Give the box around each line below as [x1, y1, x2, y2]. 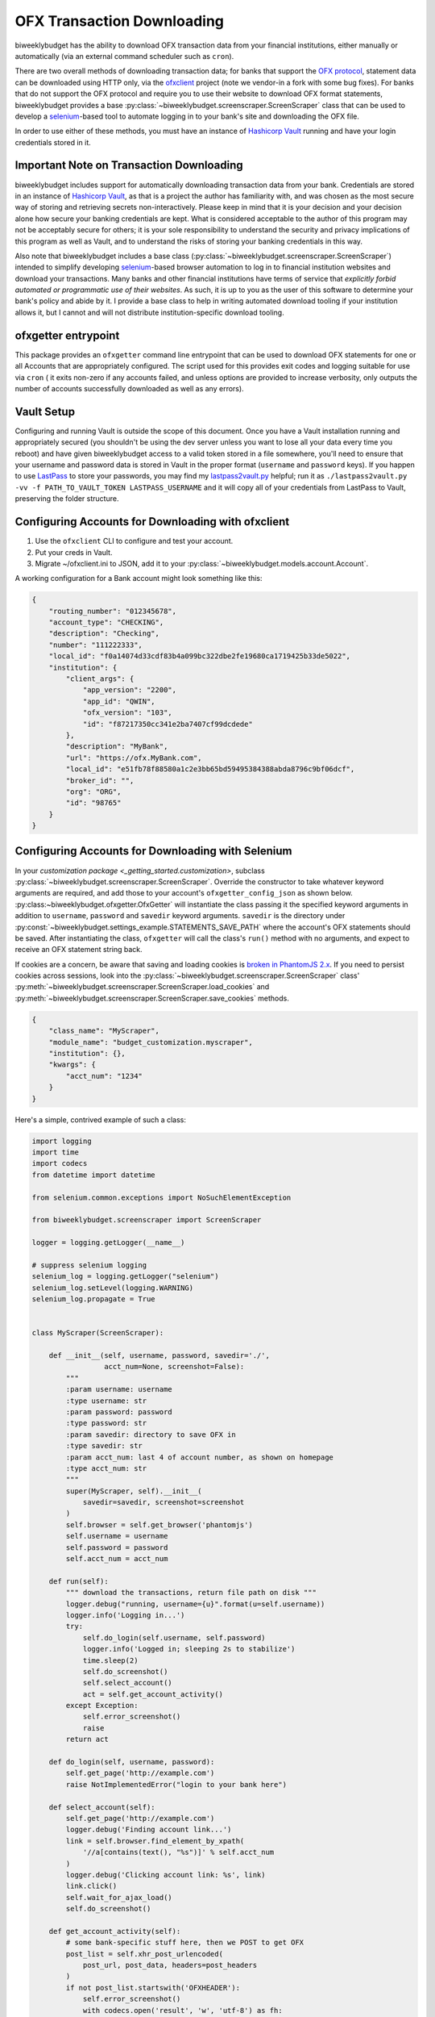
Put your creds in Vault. [35, 547, 113, 557]
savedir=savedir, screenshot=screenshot [82, 1497, 245, 1507]
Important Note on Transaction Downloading [14, 158, 243, 173]
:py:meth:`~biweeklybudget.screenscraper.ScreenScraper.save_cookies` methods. [14, 993, 290, 1003]
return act [65, 1735, 109, 1744]
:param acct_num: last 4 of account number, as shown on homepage [65, 1452, 334, 1462]
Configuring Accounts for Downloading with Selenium [14, 844, 292, 858]
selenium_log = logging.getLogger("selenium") [31, 1272, 219, 1281]
